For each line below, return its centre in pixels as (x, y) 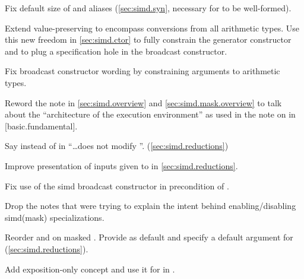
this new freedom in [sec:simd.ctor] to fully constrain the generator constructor (148, 39)
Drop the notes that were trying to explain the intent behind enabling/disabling (151, 206)
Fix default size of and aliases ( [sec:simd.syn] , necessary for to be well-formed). (148, 8)
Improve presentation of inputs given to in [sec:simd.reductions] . (121, 165)
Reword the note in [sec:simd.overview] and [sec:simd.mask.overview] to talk (143, 102)
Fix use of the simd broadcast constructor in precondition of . (117, 186)
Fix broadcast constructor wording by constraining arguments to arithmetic (142, 71)
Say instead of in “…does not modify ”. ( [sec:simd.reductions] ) (117, 146)
